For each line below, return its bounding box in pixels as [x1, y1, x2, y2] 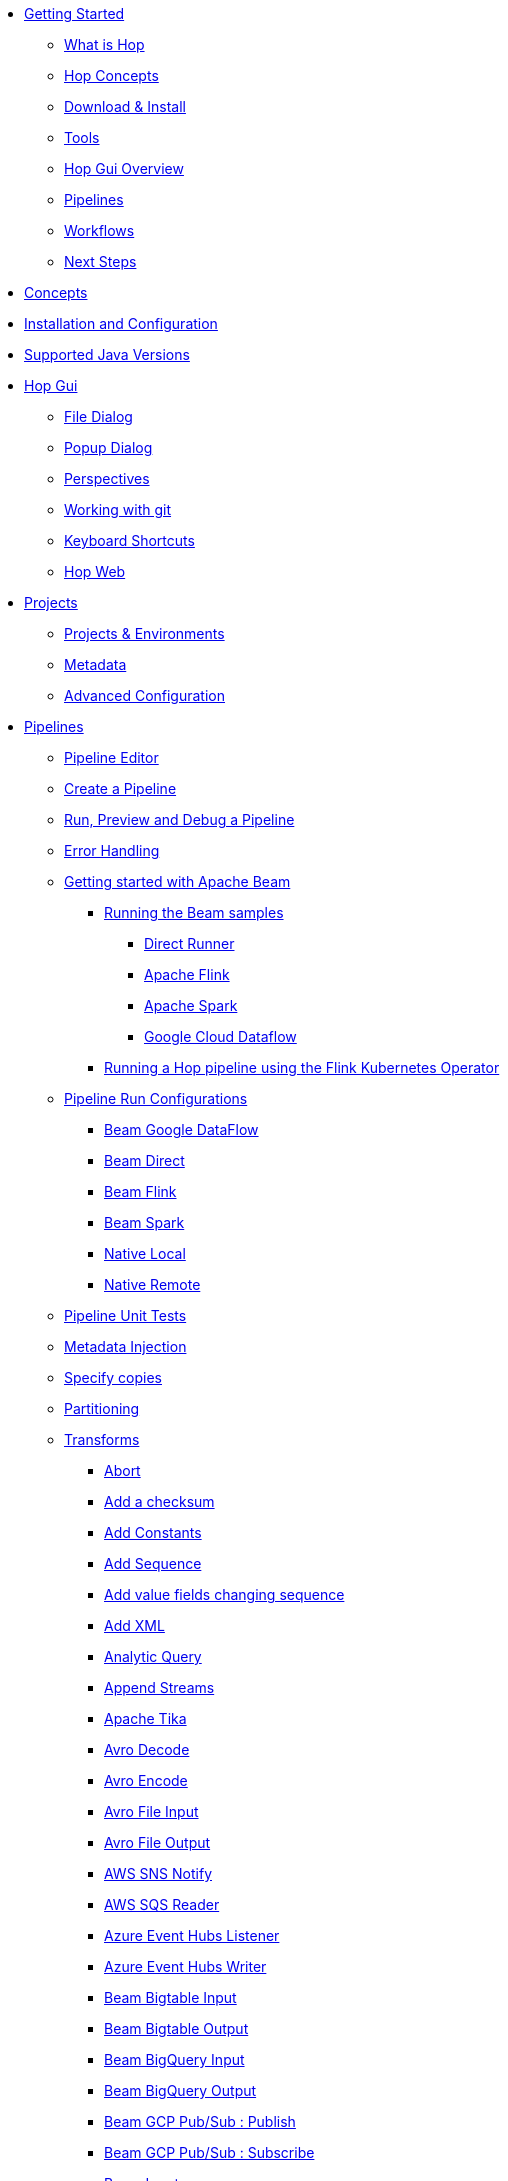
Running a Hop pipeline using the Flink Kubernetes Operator [104, 1059, 500, 1076]
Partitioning [64, 1400, 140, 1417]
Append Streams [104, 1679, 215, 1696]
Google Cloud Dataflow [144, 1028, 297, 1045]
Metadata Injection [64, 1338, 187, 1355]
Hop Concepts [64, 67, 159, 84]
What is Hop [64, 36, 145, 53]
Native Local [104, 1245, 186, 1262]
